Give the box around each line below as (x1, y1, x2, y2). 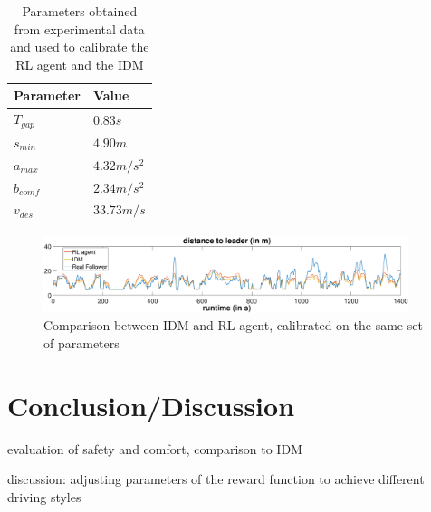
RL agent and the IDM (15, 54, 144, 73)
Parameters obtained (22, 2, 138, 20)
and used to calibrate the (10, 37, 149, 56)
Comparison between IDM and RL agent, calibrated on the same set (43, 316, 423, 335)
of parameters (43, 334, 120, 353)
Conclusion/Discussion (7, 386, 295, 423)
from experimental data (14, 19, 145, 38)
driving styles (7, 487, 81, 506)
